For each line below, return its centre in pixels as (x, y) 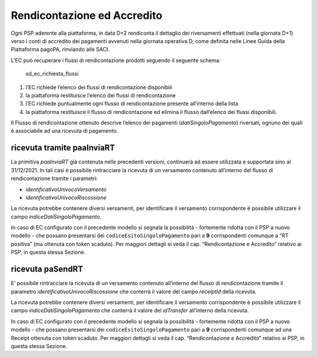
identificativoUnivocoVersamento (66, 189)
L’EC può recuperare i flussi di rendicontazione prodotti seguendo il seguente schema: (116, 60)
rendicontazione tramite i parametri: (54, 179)
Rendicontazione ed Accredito (87, 15)
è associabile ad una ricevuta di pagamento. (64, 131)
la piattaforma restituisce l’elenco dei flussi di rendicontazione (101, 95)
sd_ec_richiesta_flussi (52, 74)
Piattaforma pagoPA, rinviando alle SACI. (60, 50)
